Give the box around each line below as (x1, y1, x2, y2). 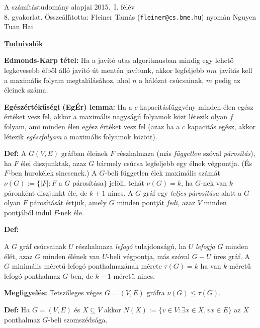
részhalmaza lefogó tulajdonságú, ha (75, 240, 187, 251)
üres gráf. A (213, 251, 250, 261)
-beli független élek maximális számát (105, 168, 220, 178)
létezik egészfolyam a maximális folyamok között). (4, 131, 157, 141)
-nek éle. (58, 207, 84, 217)
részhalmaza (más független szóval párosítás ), (117, 148, 255, 158)
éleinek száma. (4, 85, 48, 95)
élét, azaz (4, 251, 33, 261)
